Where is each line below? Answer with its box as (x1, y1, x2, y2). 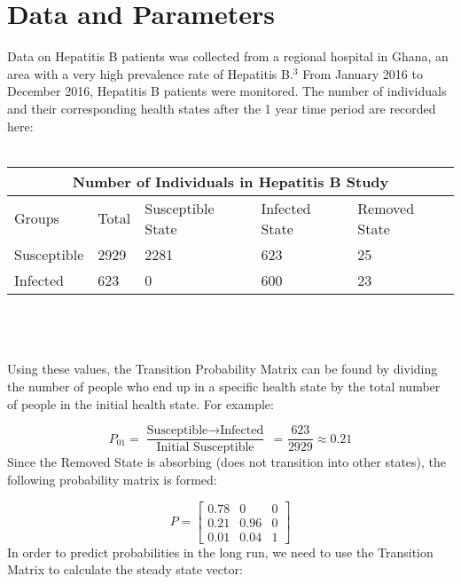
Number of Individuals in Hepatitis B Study (72, 170, 389, 192)
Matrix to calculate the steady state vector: (7, 560, 243, 579)
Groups (14, 208, 59, 229)
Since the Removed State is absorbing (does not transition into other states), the (7, 453, 447, 471)
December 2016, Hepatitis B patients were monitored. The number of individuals (7, 82, 447, 100)
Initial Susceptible (156, 441, 254, 454)
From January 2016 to (302, 64, 423, 83)
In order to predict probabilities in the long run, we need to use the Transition (7, 542, 434, 561)
